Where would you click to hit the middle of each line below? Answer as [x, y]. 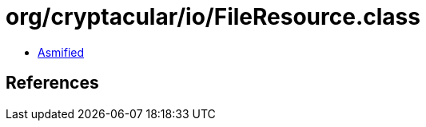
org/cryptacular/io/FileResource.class [213, 17]
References [52, 83]
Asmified [61, 52]
